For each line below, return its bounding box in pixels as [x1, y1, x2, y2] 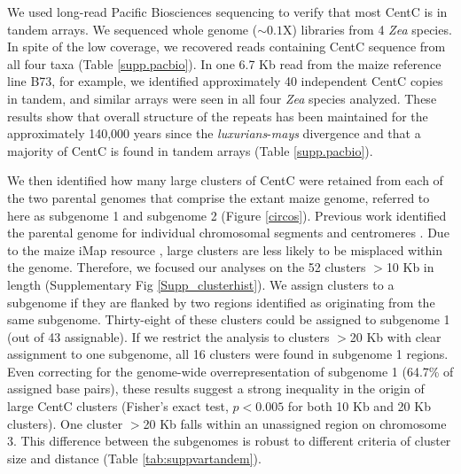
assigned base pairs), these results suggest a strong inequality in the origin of [7, 379, 425, 398]
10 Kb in [386, 258, 434, 276]
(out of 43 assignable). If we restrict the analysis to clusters [7, 327, 330, 346]
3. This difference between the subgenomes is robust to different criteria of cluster [7, 431, 451, 450]
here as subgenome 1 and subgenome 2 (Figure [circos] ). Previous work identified [7, 206, 447, 224]
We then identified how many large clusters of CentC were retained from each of [7, 171, 443, 190]
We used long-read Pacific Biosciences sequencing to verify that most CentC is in [7, 3, 448, 20]
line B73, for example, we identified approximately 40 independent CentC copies [7, 72, 443, 90]
